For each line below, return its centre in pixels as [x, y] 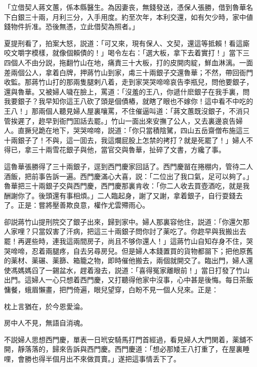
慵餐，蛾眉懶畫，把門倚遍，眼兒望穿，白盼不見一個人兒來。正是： [111, 290]
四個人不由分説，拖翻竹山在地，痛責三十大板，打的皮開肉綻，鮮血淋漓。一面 [128, 62]
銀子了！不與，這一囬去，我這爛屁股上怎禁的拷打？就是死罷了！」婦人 [132, 140]
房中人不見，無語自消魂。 [45, 323]
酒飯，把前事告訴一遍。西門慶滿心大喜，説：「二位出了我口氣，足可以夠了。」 [128, 176]
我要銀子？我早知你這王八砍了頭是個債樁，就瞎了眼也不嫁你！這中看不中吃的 [128, 101]
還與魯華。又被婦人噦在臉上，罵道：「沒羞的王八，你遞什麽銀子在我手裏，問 [127, 91]
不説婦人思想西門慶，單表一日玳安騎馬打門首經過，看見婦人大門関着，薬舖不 [128, 339]
